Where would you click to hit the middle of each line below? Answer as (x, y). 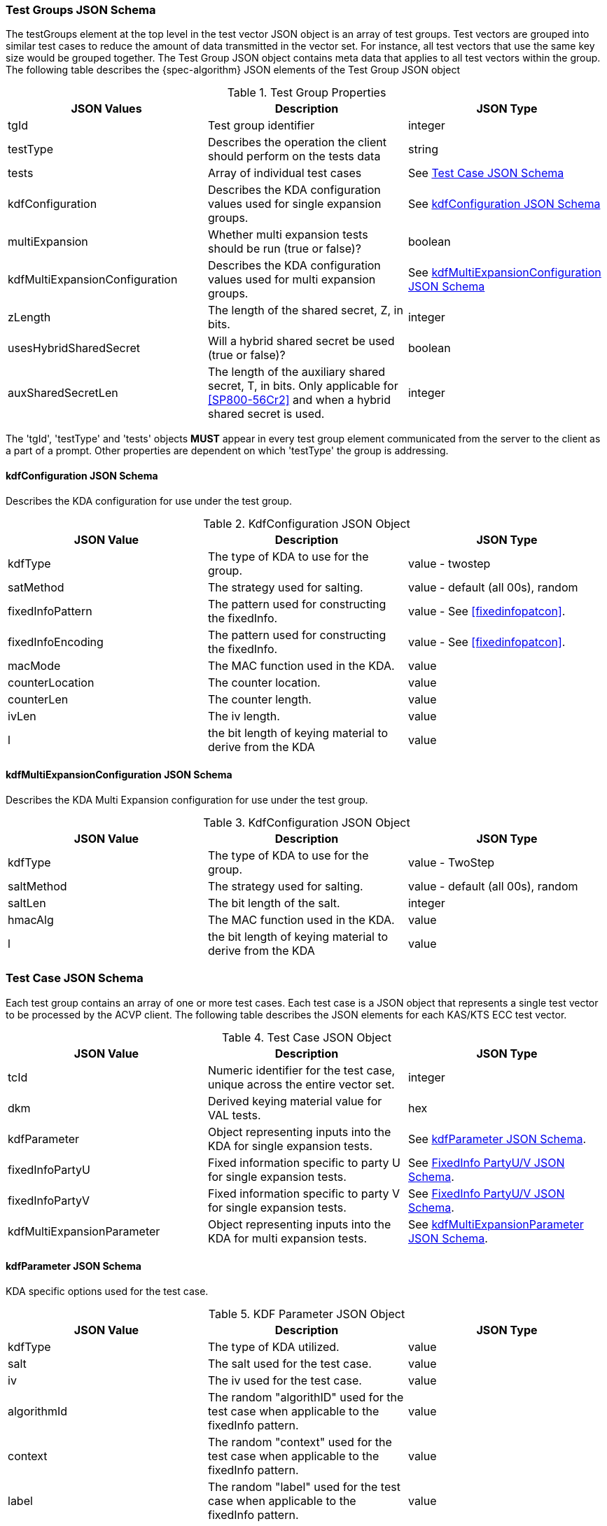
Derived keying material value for (295, 1101)
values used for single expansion (294, 204)
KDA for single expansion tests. (290, 1146)
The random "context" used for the (300, 1442)
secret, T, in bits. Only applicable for (303, 386)
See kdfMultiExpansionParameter (496, 1224)
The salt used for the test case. (289, 1363)
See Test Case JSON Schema (486, 173)
